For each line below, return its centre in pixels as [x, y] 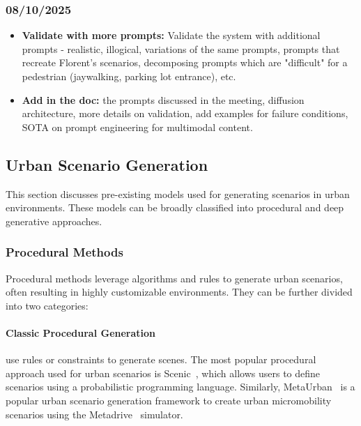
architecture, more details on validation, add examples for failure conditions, [185, 113]
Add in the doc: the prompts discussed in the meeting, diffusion [163, 99]
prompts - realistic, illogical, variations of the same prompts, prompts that [181, 48]
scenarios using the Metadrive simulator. [94, 414]
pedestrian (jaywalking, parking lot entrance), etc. [129, 76]
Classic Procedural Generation [81, 332]
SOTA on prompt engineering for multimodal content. [137, 127]
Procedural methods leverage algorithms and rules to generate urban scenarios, [174, 278]
